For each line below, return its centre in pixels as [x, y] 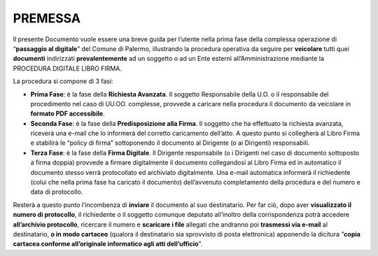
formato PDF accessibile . [68, 114]
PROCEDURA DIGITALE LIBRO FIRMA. [68, 68]
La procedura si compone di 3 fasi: [63, 81]
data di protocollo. [57, 192]
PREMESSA [47, 18]
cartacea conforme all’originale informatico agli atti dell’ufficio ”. [108, 244]
